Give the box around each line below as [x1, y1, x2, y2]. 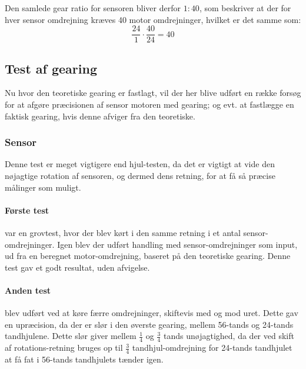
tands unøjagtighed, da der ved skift [164, 330, 294, 342]
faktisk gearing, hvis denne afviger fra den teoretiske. [5, 109, 195, 122]
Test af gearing [5, 59, 97, 77]
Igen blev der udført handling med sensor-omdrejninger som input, [57, 238, 298, 250]
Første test [5, 204, 49, 216]
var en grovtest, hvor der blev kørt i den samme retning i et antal [5, 227, 241, 239]
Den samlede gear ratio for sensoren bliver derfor [5, 2, 181, 14]
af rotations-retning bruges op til [5, 341, 123, 354]
